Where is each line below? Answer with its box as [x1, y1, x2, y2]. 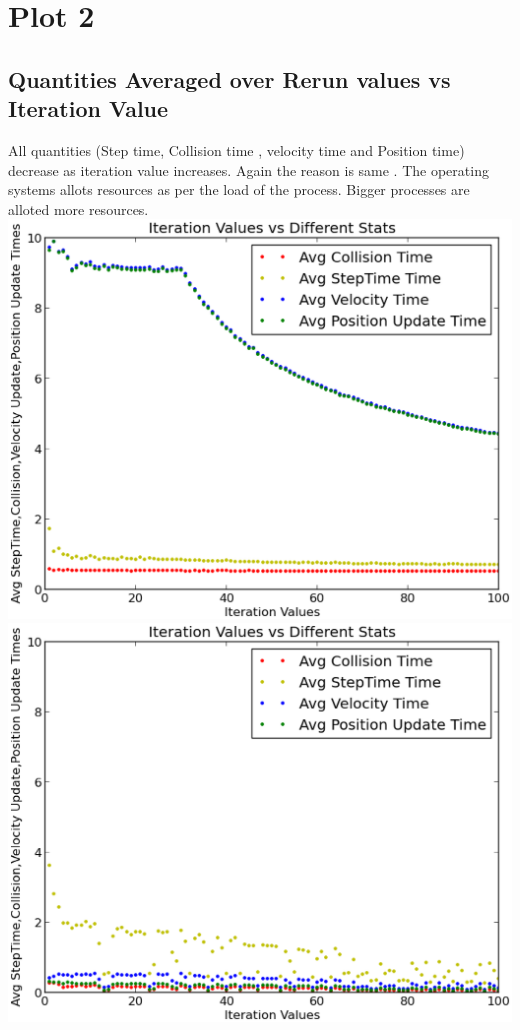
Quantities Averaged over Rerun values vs [8, 63, 451, 94]
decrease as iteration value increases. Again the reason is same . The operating [8, 159, 489, 180]
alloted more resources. [8, 198, 149, 219]
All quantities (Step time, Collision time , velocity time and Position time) [8, 139, 465, 160]
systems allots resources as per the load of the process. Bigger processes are [8, 179, 470, 200]
